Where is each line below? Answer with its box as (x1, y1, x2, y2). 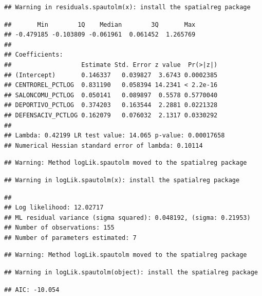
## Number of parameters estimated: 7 (4, 234, 137, 241)
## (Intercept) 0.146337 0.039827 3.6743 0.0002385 (4, 71, 218, 79)
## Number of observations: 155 (4, 224, 115, 232)
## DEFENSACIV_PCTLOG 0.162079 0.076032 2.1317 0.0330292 (4, 111, 218, 119)
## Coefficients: (4, 51, 63, 59)
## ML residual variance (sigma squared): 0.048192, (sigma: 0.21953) (4, 214, 251, 221)
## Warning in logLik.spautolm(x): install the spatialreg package (4, 176, 240, 184)
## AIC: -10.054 (4, 286, 60, 293)
